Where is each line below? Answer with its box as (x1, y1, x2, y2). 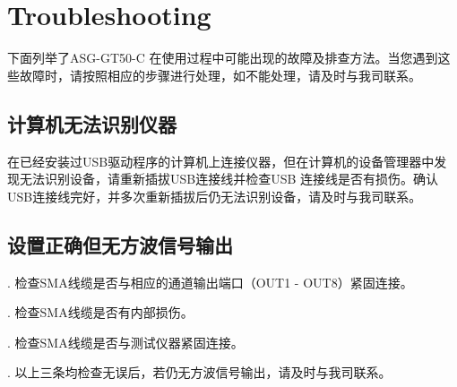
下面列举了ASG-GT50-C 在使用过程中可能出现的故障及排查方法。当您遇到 (7, 48, 438, 67)
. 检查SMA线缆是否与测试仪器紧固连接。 (7, 332, 244, 351)
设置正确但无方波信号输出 (7, 230, 233, 258)
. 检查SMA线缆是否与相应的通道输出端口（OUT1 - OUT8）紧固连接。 (7, 272, 413, 291)
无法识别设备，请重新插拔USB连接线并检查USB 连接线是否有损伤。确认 (19, 169, 439, 188)
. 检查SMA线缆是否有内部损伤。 (7, 303, 194, 322)
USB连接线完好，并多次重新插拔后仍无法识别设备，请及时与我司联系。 (7, 186, 422, 205)
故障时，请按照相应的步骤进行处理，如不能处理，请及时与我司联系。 (19, 65, 421, 84)
